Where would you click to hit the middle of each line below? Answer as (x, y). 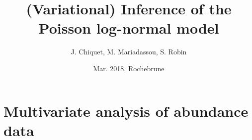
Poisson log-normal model (129, 28)
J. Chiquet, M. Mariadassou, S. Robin (129, 52)
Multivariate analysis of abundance (126, 111)
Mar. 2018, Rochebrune (129, 68)
